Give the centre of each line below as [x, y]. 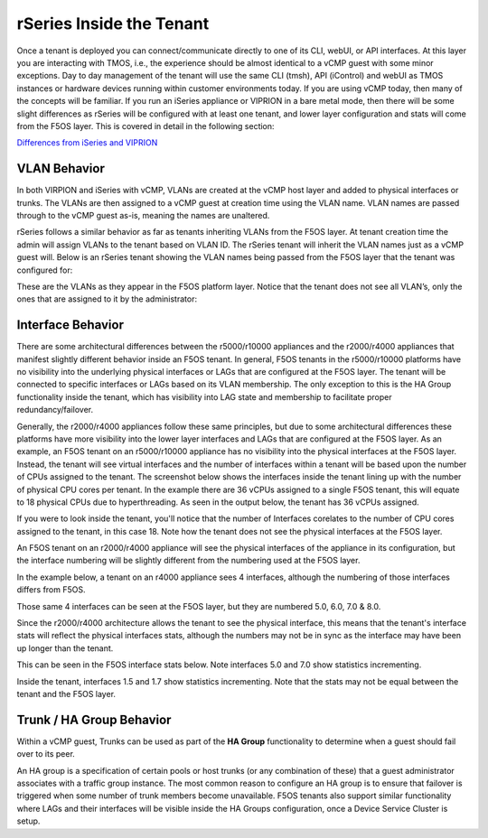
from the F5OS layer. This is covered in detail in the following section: [145, 126]
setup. [28, 821]
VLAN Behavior [61, 168]
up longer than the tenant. [65, 648]
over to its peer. [46, 754]
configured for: [45, 270]
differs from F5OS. [51, 590]
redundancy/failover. [55, 410]
